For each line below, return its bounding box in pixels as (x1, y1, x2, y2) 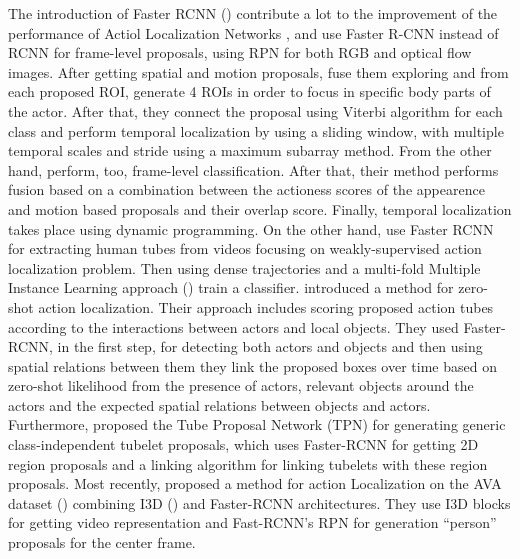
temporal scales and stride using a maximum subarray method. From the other (8, 140, 492, 161)
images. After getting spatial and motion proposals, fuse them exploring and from (8, 61, 509, 82)
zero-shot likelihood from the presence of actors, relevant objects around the (8, 375, 474, 396)
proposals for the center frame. (8, 532, 196, 553)
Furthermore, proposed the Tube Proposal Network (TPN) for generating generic (8, 414, 506, 435)
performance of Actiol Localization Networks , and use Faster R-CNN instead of (8, 22, 499, 43)
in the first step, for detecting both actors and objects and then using (57, 336, 483, 357)
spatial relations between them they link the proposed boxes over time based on (8, 355, 497, 376)
